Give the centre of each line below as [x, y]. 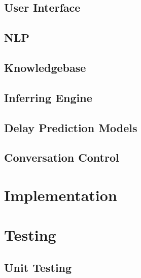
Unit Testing [38, 267]
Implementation [61, 195]
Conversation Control [62, 157]
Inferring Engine [48, 97]
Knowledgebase [45, 67]
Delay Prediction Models [71, 127]
